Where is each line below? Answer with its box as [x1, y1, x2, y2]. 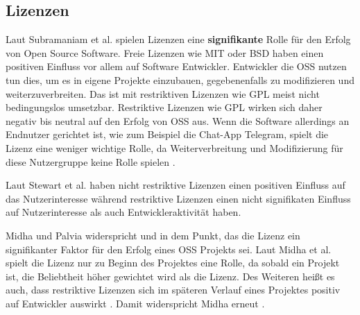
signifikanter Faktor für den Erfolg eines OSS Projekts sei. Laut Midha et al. [6, 241, 332, 256]
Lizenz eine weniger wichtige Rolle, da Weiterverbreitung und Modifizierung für [6, 140, 343, 155]
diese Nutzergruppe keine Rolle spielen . [6, 154, 175, 169]
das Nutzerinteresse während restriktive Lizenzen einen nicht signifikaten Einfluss [6, 191, 351, 205]
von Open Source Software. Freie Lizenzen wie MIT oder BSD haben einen [6, 45, 324, 60]
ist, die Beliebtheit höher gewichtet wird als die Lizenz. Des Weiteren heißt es [6, 269, 335, 283]
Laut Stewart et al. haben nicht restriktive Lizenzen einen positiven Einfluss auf [6, 178, 345, 192]
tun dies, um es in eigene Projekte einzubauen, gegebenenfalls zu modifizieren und [6, 72, 354, 87]
